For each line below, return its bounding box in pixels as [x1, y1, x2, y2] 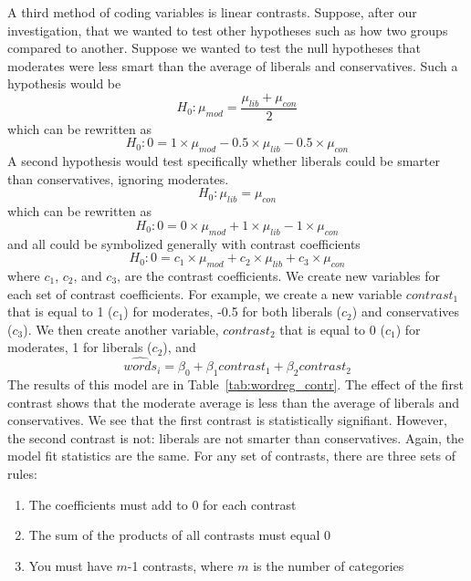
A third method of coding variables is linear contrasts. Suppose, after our [7, 3, 417, 21]
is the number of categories [253, 555, 404, 575]
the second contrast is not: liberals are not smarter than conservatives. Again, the [7, 428, 465, 447]
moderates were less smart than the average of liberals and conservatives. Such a [7, 56, 458, 75]
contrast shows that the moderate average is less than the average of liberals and [7, 392, 459, 411]
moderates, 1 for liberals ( [7, 337, 152, 357]
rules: [7, 463, 37, 482]
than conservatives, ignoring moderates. [7, 169, 229, 188]
